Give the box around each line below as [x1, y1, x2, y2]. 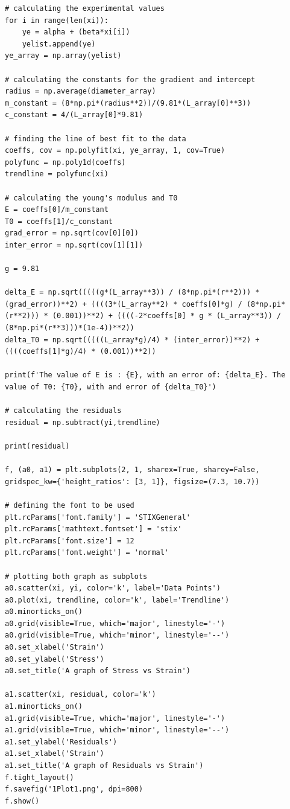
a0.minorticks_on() [5, 607, 83, 616]
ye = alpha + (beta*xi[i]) [22, 28, 130, 37]
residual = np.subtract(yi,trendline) [5, 418, 160, 427]
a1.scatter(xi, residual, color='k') [5, 690, 156, 699]
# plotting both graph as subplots [5, 572, 148, 581]
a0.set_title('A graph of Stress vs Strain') [5, 667, 191, 676]
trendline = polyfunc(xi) [5, 170, 109, 179]
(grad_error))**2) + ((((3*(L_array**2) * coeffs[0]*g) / [5, 299, 242, 309]
